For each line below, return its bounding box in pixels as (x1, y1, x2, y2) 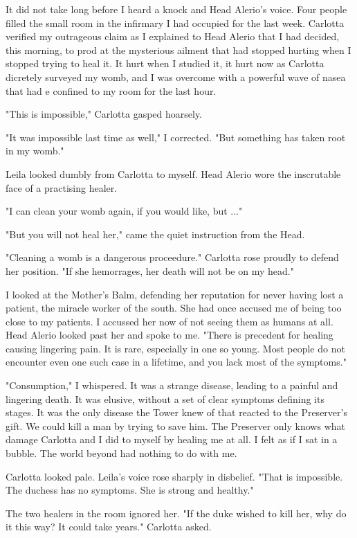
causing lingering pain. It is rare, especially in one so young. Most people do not (6, 341, 345, 355)
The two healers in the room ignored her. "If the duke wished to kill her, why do (6, 505, 347, 520)
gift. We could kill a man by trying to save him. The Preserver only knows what (6, 418, 345, 433)
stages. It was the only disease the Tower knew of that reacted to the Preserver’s (6, 405, 347, 420)
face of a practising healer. (6, 180, 118, 195)
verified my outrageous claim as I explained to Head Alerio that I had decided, (6, 29, 340, 44)
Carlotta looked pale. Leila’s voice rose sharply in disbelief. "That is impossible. (6, 469, 343, 483)
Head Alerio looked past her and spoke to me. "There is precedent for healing (6, 328, 333, 342)
